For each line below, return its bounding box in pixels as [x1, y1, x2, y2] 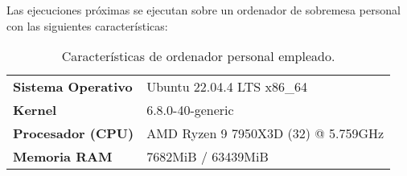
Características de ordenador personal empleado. [61, 47, 335, 66]
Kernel [13, 100, 57, 120]
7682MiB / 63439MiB [146, 147, 269, 166]
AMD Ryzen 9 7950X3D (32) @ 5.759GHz [146, 124, 384, 143]
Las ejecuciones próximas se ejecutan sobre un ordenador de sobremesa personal [6, 2, 401, 18]
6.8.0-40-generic [146, 100, 234, 120]
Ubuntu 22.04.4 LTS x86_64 [146, 77, 307, 96]
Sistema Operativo [13, 77, 133, 96]
